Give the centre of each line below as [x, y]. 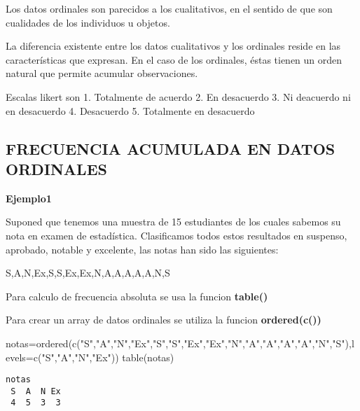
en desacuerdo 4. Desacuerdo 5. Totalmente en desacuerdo [130, 110]
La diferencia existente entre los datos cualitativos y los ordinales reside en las [173, 46]
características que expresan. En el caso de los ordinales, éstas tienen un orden [174, 59]
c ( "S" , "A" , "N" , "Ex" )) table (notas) [104, 357]
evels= [20, 357]
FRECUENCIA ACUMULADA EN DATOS [171, 148]
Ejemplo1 [29, 198]
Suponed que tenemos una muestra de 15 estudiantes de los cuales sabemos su [173, 222]
